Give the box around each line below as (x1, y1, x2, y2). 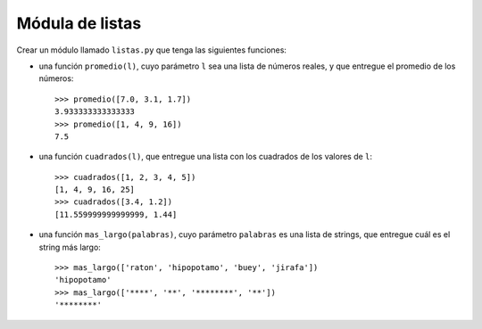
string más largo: (38, 242, 102, 252)
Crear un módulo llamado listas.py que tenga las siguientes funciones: (16, 45, 287, 55)
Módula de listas (16, 13, 142, 33)
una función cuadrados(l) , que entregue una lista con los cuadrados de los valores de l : (38, 152, 373, 162)
